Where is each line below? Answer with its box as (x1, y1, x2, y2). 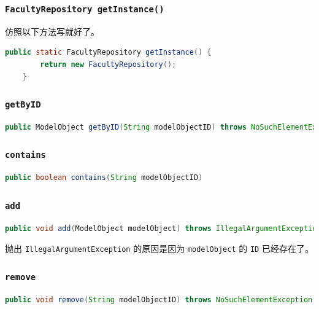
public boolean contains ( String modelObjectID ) (5, 173, 203, 182)
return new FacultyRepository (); (40, 60, 177, 69)
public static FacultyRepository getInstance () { (5, 48, 212, 57)
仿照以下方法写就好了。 (5, 25, 99, 37)
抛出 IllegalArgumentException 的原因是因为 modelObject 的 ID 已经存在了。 (5, 242, 313, 255)
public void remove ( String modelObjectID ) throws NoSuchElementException (5, 295, 313, 304)
